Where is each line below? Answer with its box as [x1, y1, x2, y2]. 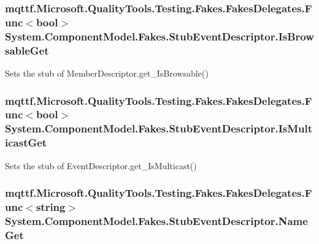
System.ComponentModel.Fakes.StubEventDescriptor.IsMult [5, 121, 313, 136]
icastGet [5, 135, 47, 150]
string [36, 199, 66, 214]
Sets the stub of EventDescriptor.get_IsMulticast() [5, 159, 197, 172]
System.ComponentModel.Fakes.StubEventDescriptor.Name [5, 213, 308, 228]
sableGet [5, 42, 49, 58]
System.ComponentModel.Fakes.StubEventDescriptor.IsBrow [5, 28, 314, 44]
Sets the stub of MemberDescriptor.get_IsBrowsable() [5, 66, 209, 79]
